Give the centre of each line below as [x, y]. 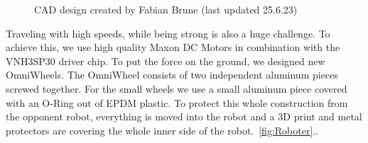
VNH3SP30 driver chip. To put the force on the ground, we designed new [166, 61]
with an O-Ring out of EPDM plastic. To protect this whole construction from [177, 102]
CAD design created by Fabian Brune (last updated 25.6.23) [166, 9]
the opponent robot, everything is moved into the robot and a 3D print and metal [184, 116]
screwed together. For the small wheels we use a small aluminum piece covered [177, 88]
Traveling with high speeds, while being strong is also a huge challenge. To [168, 33]
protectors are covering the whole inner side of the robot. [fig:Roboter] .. [162, 130]
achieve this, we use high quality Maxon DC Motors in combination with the [173, 47]
